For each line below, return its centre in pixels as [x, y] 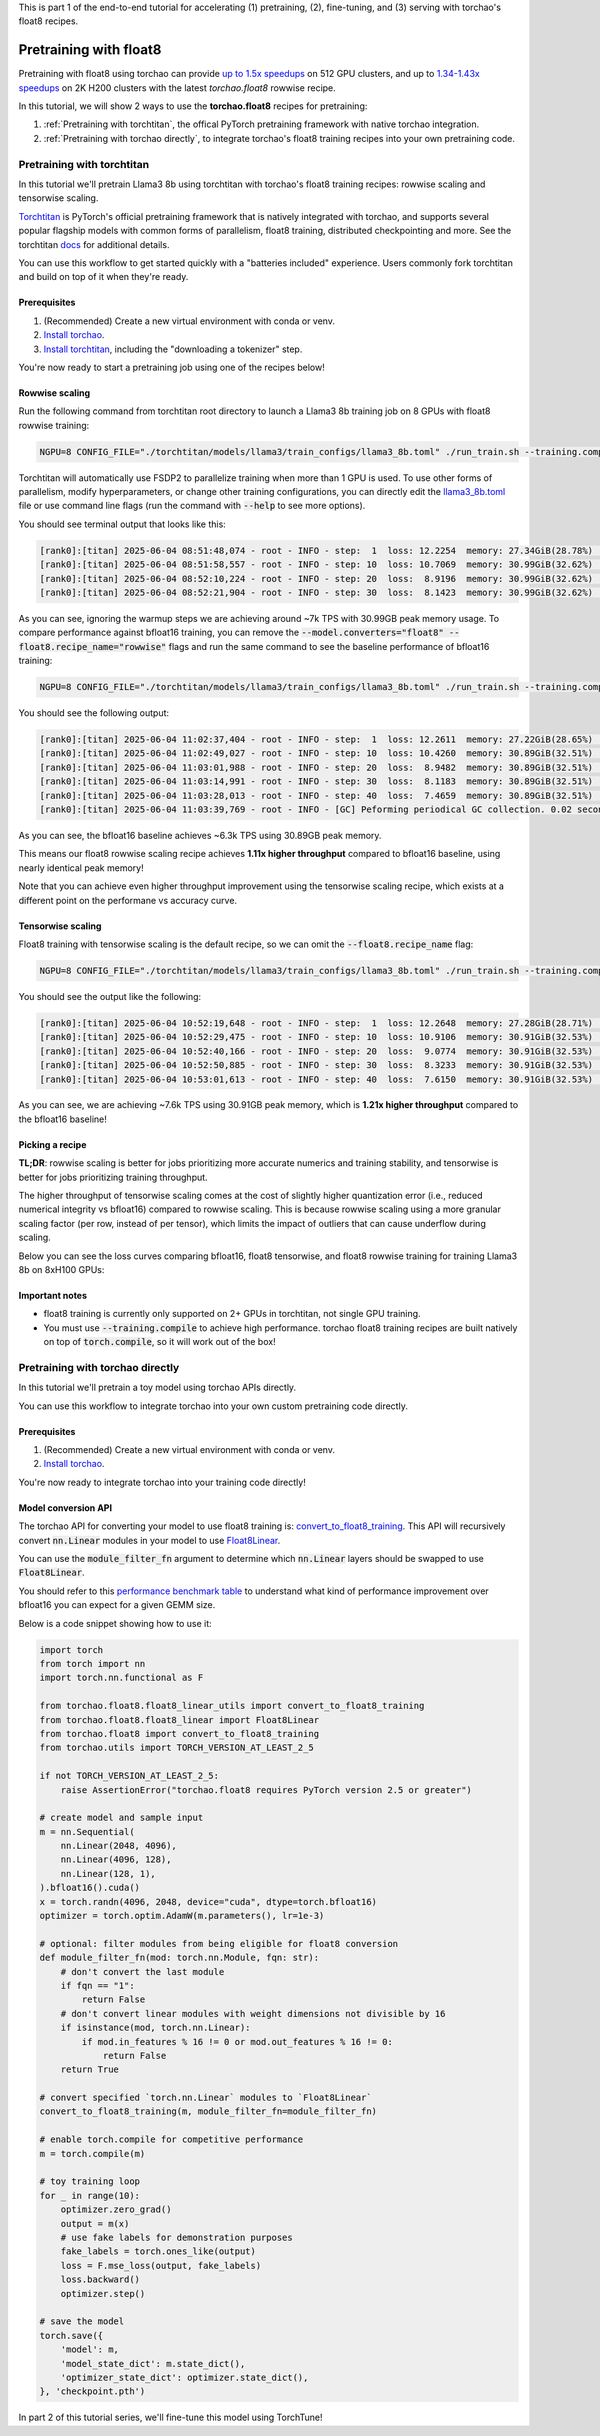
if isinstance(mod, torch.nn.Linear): [155, 2028]
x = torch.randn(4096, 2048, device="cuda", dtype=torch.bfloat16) [208, 1901]
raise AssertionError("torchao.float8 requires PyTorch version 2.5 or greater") [266, 1789]
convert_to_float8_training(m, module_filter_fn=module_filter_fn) [208, 2111]
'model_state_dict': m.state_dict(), [153, 2363]
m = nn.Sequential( [87, 1831]
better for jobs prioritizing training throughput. [113, 1177]
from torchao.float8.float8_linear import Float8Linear [179, 1719]
